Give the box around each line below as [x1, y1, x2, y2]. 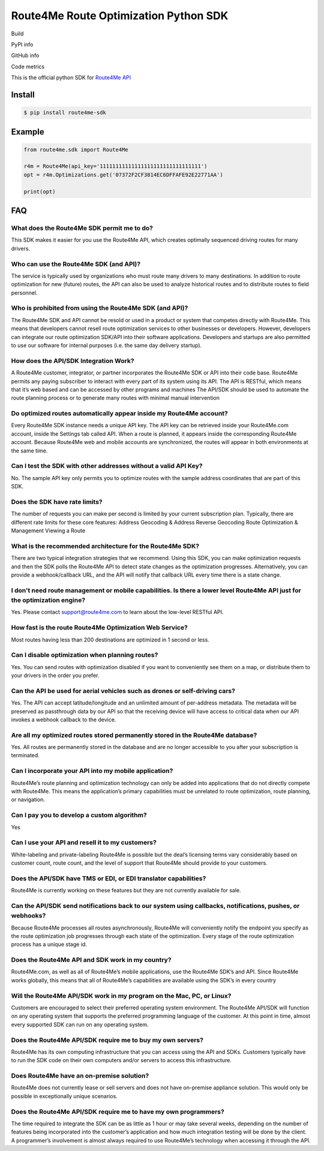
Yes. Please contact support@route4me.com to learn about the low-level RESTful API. [11, 609, 224, 616]
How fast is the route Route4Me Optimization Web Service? [11, 624, 188, 632]
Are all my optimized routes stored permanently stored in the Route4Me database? [11, 731, 257, 739]
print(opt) [23, 188, 56, 195]
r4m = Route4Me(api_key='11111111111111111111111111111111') [23, 163, 208, 170]
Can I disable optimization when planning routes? [11, 651, 158, 660]
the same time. [11, 447, 48, 454]
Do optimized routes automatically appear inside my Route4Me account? [11, 409, 228, 418]
